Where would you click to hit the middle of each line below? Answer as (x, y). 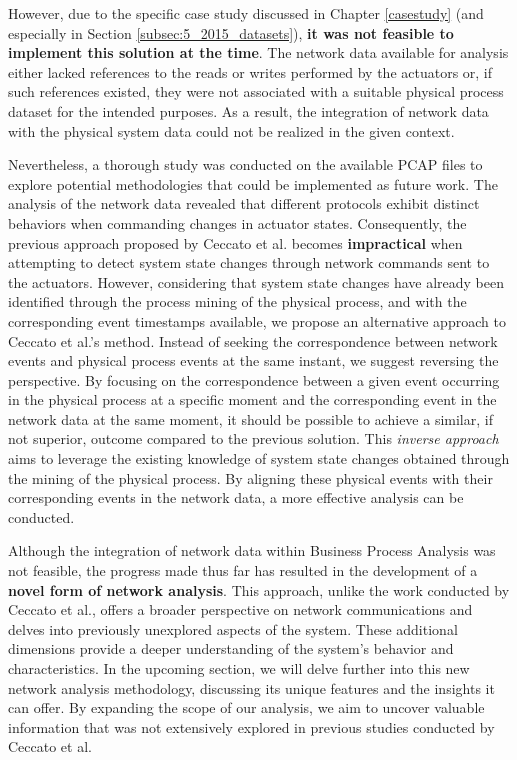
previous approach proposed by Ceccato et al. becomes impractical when (235, 242)
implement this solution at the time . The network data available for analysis (258, 52)
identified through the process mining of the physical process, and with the (237, 301)
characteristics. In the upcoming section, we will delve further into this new (239, 668)
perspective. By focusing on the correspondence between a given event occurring (254, 379)
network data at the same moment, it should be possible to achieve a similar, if (250, 418)
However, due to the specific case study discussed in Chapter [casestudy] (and (246, 13)
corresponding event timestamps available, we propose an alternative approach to (257, 320)
